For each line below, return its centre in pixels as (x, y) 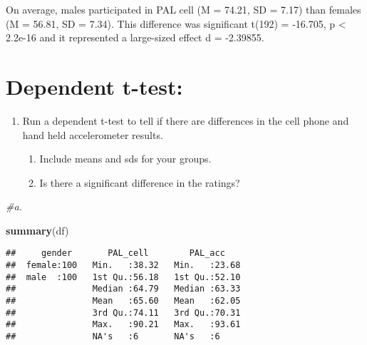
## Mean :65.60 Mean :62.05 (123, 301)
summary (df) (37, 230)
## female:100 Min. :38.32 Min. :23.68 (123, 266)
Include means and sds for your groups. (125, 159)
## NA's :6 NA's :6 (113, 337)
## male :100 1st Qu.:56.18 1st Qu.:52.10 (123, 277)
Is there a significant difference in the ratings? (140, 182)
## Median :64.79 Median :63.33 (123, 289)
